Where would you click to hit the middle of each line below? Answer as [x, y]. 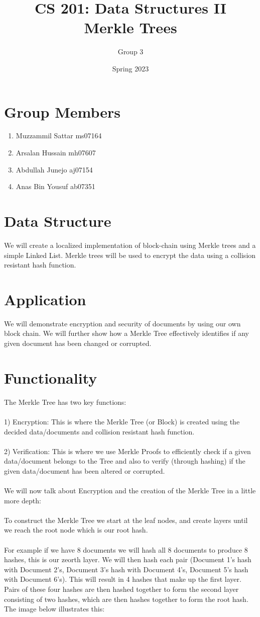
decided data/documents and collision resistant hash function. [99, 431]
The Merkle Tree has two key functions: [65, 402]
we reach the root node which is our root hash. [76, 530]
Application [45, 299]
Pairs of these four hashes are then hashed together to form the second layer [121, 589]
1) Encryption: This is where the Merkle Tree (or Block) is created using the [122, 421]
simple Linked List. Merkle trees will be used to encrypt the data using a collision [130, 255]
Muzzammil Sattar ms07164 [59, 136]
